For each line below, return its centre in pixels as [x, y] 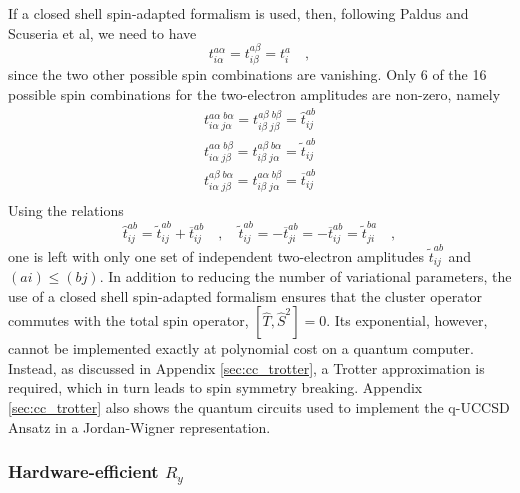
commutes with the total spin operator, [128, 320]
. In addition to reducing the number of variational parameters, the [305, 276]
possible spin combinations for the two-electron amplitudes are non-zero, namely [254, 94]
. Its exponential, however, [407, 320]
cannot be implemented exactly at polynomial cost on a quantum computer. [241, 348]
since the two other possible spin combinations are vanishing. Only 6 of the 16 [247, 74]
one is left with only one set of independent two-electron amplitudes [216, 255]
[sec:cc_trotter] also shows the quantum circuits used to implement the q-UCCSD [259, 407]
